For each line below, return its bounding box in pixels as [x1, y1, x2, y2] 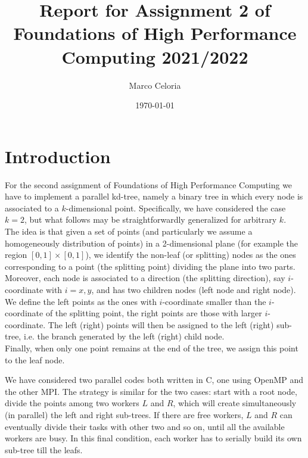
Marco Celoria [129, 79, 181, 91]
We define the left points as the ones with [5, 295, 157, 307]
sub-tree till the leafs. [5, 443, 83, 456]
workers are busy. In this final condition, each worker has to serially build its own [5, 432, 302, 444]
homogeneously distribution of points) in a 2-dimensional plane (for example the [5, 236, 298, 249]
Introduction [5, 144, 111, 168]
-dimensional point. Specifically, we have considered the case [66, 201, 286, 214]
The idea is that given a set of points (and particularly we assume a [5, 225, 253, 237]
